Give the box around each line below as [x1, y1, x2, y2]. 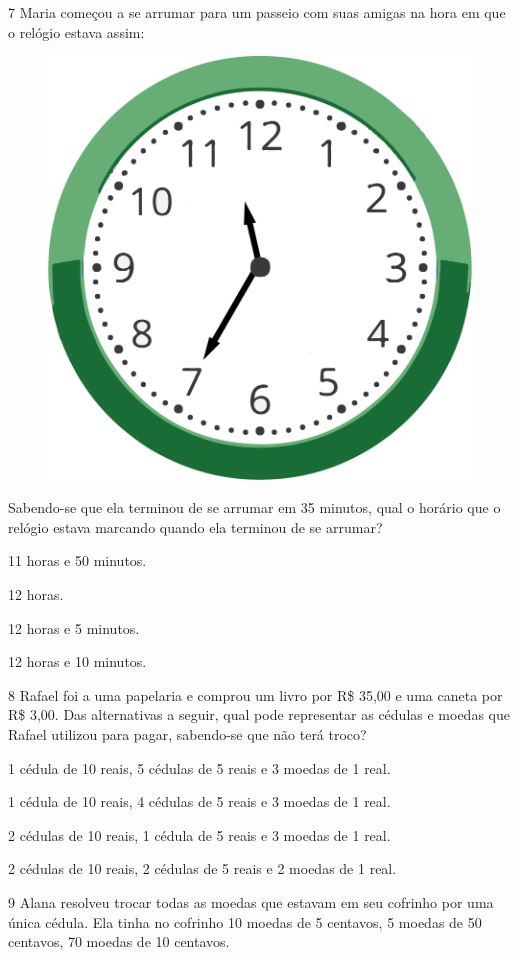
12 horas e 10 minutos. [8, 651, 147, 672]
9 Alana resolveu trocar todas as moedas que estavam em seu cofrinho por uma [8, 892, 494, 913]
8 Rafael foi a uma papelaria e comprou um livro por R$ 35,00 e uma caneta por [8, 684, 503, 705]
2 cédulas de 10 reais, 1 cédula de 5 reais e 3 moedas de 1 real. [8, 824, 391, 845]
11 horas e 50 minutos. [8, 550, 147, 571]
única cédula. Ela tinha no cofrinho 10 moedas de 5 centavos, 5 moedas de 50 [8, 911, 482, 932]
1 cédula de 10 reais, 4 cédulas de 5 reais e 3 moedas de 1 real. [8, 791, 391, 812]
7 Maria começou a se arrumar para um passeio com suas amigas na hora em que [8, 2, 506, 22]
